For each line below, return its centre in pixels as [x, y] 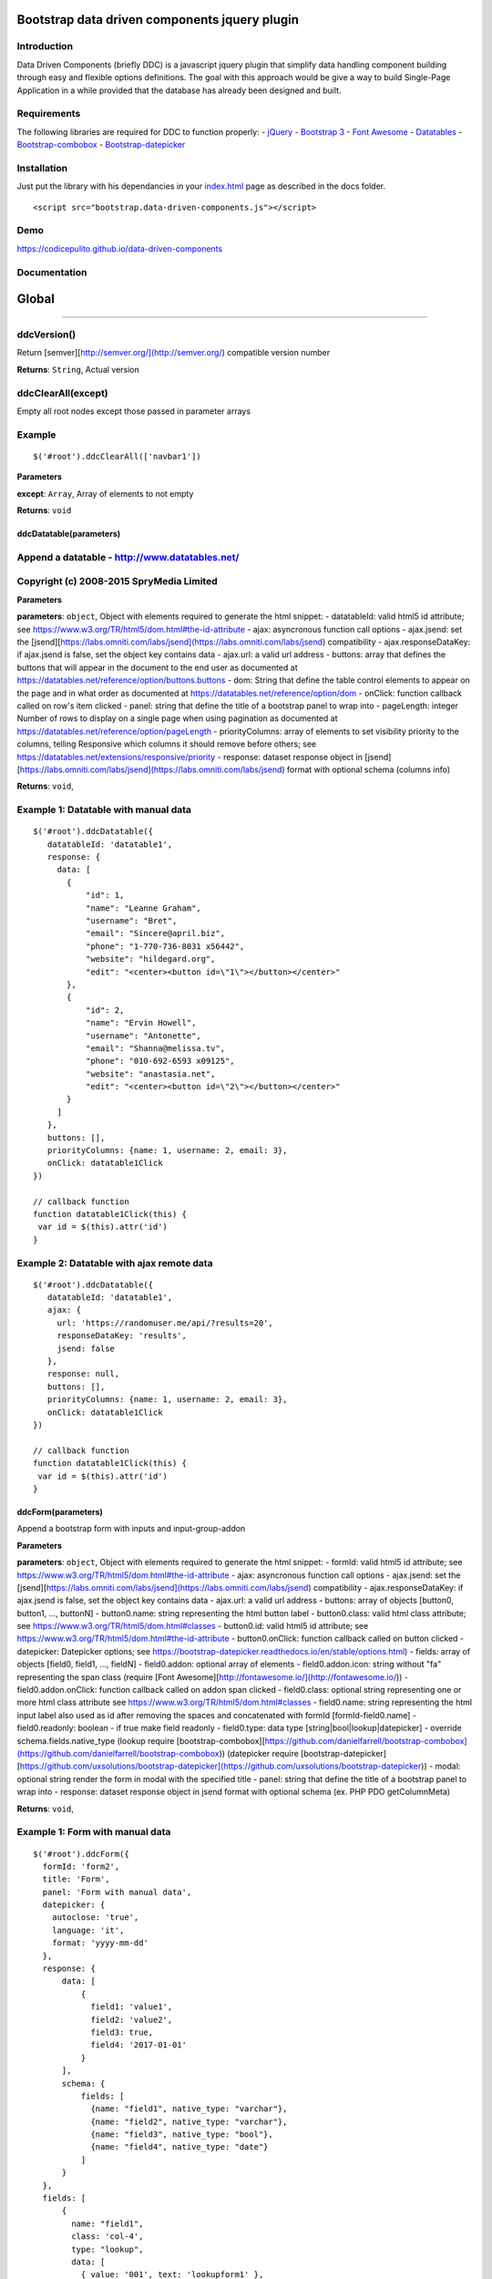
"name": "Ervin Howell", [141, 1023]
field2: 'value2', [132, 2020]
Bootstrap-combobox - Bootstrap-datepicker [101, 145]
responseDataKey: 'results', [122, 1336]
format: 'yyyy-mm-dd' [100, 1943]
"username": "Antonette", [143, 1036]
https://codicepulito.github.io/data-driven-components [120, 248]
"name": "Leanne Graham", [143, 908]
